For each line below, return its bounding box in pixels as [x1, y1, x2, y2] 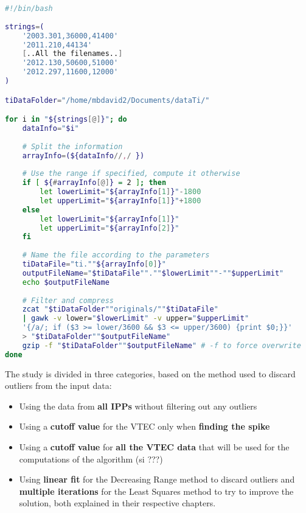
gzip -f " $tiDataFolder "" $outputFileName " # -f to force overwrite [22, 341, 301, 350]
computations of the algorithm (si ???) [19, 452, 163, 465]
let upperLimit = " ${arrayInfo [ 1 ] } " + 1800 [40, 196, 201, 205]
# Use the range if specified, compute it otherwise [22, 169, 240, 178]
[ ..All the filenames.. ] [22, 49, 123, 58]
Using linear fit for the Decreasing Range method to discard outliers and [19, 473, 295, 486]
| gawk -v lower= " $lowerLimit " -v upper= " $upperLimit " [22, 314, 249, 323]
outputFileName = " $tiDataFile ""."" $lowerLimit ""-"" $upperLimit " [22, 268, 284, 277]
